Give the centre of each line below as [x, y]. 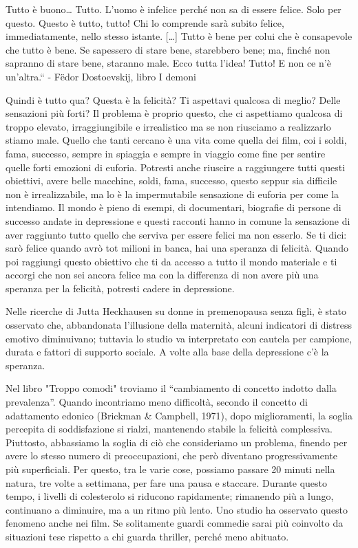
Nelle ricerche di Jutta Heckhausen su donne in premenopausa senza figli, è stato [176, 311]
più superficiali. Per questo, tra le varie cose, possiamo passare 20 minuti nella [170, 469]
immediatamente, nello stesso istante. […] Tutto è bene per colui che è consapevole [179, 36]
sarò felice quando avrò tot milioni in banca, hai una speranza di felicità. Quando [177, 248]
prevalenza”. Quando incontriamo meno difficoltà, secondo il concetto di [157, 402]
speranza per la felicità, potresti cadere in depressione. [120, 288]
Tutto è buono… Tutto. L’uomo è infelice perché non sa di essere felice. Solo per [173, 9]
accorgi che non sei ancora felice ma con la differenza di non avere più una [162, 275]
